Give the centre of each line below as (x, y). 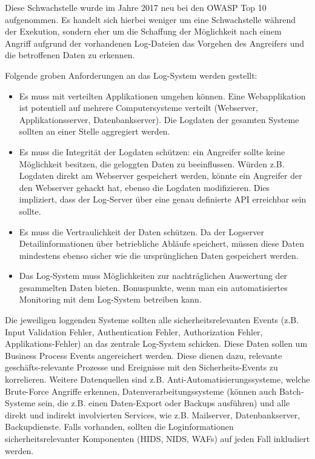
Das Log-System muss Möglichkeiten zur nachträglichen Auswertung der (153, 276)
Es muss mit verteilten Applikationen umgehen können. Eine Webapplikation (162, 95)
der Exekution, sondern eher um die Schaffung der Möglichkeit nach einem (143, 31)
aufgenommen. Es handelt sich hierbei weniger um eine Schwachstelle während (151, 19)
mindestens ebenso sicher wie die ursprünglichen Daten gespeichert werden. (159, 255)
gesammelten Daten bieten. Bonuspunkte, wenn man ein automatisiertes (153, 287)
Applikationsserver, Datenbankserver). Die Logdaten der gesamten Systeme (159, 119)
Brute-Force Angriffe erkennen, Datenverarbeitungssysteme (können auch (141, 391)
